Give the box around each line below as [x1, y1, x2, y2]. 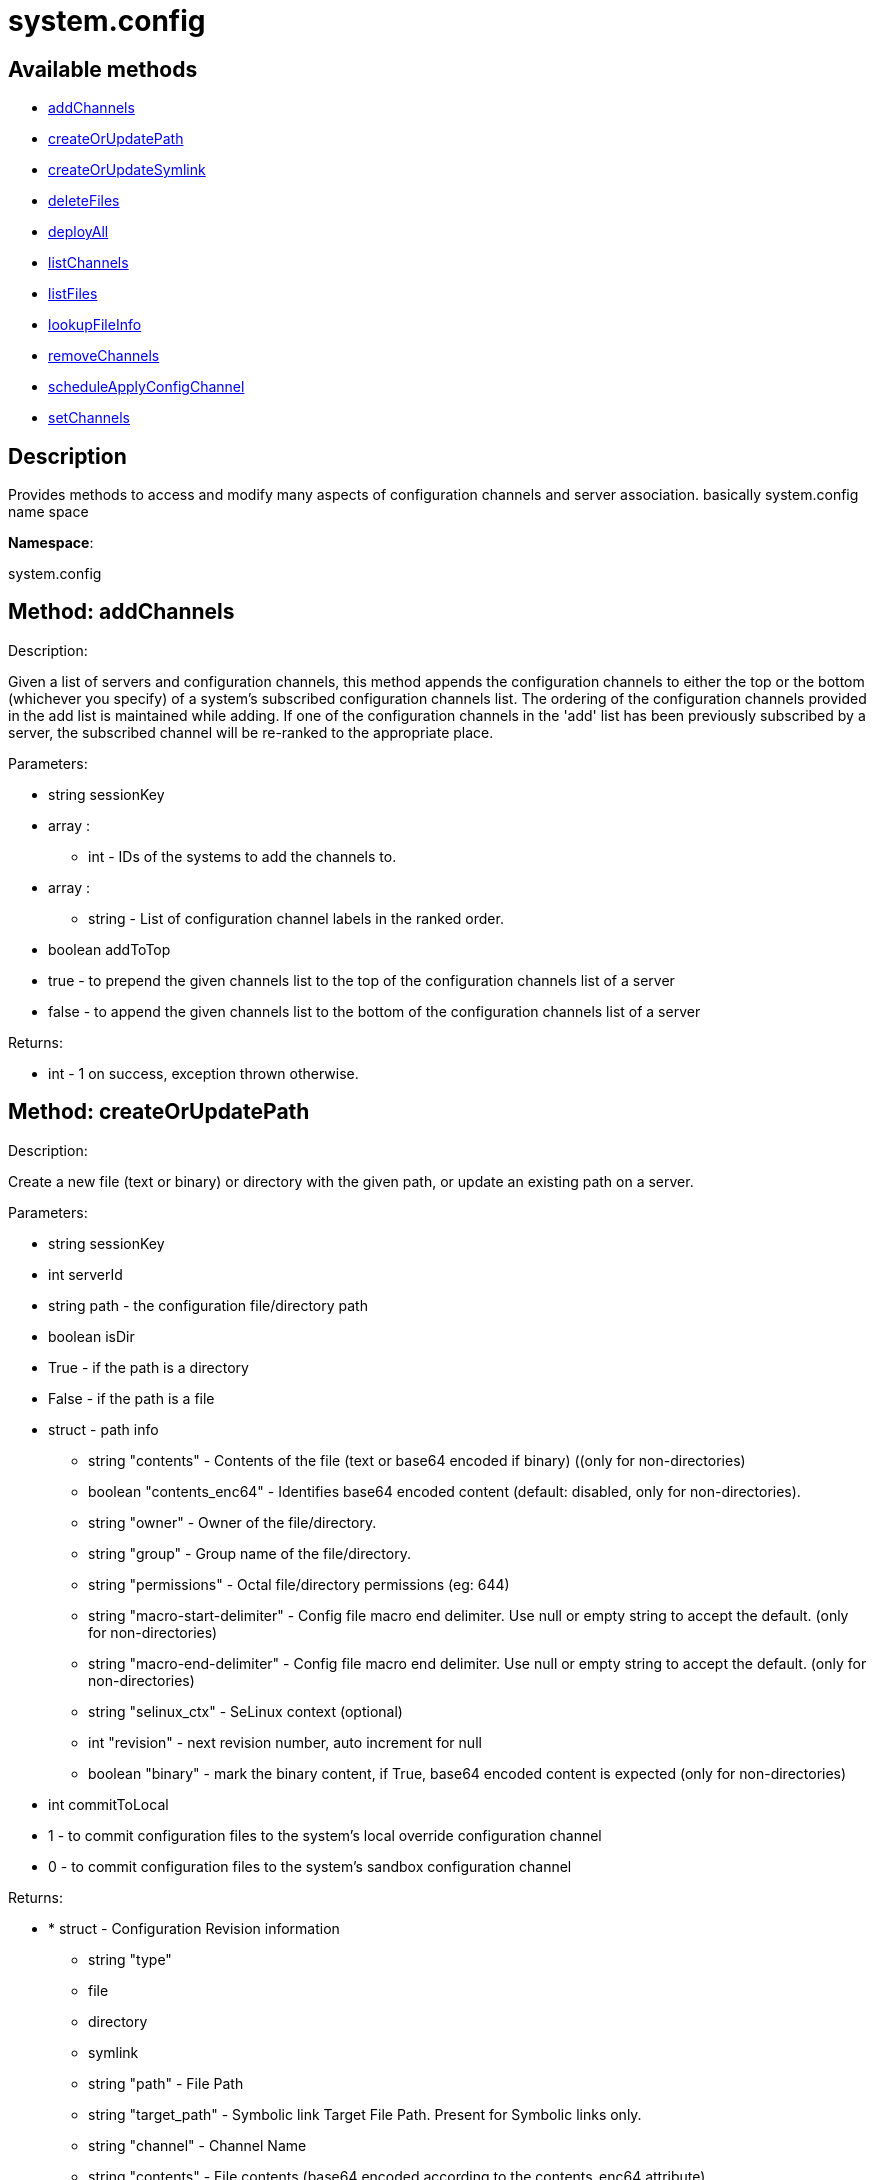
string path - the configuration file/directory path [48, 1296, 368, 1314]
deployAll [48, 223, 109, 241]
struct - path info [48, 1420, 159, 1438]
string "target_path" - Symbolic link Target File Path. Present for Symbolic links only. [88, 2105, 642, 2123]
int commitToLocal [48, 1795, 169, 1813]
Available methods [8, 56, 198, 82]
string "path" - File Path [88, 2074, 244, 2092]
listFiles [48, 285, 98, 303]
